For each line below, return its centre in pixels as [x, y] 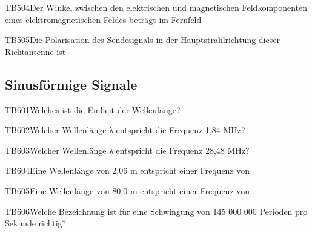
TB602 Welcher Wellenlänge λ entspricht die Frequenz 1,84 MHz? [125, 130]
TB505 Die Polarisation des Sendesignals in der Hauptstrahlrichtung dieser [142, 40]
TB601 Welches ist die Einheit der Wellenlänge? [93, 109]
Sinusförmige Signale [71, 84]
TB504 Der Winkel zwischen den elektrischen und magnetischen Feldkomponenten [156, 7]
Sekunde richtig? [36, 223]
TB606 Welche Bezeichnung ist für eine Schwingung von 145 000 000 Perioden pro [156, 211]
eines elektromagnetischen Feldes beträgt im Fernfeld [103, 19]
